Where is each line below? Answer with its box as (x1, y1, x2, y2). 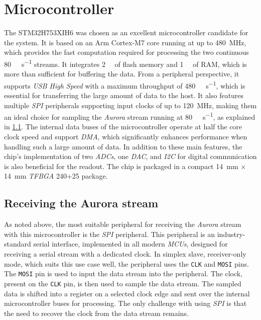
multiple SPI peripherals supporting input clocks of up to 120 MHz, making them (4, 100, 257, 110)
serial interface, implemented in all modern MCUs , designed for (33, 238, 228, 249)
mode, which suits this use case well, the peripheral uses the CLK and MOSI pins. (4, 258, 249, 269)
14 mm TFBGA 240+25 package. (4, 171, 108, 181)
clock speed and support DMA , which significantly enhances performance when (4, 131, 247, 142)
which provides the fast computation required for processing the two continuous (4, 47, 249, 57)
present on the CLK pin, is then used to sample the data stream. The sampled (4, 278, 241, 288)
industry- (217, 228, 245, 239)
